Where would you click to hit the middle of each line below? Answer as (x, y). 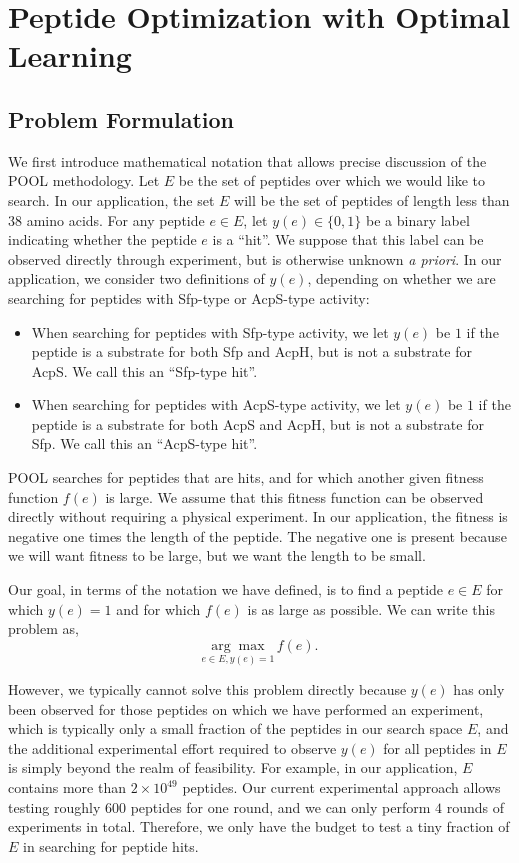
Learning (70, 55)
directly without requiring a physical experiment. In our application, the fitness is (258, 516)
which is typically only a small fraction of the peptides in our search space (235, 728)
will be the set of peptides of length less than (372, 199)
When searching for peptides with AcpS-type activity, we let (216, 404)
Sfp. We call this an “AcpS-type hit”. (144, 443)
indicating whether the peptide (102, 239)
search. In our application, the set (111, 199)
